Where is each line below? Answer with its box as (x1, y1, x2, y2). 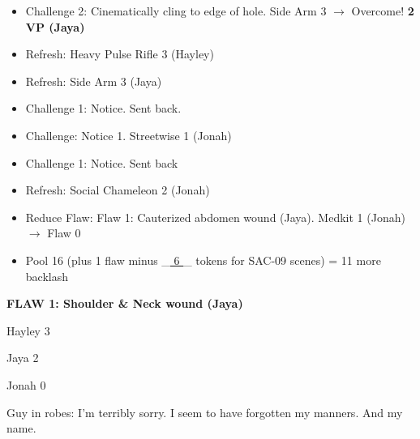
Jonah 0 (6, 376, 46, 393)
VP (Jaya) (25, 18, 85, 35)
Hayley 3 (6, 322, 50, 339)
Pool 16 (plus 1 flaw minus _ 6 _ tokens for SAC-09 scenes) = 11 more (25, 251, 381, 268)
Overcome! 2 (351, 2, 414, 19)
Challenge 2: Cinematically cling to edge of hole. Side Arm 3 (25, 2, 327, 19)
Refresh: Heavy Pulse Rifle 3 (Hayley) (25, 45, 214, 62)
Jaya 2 (6, 349, 39, 366)
